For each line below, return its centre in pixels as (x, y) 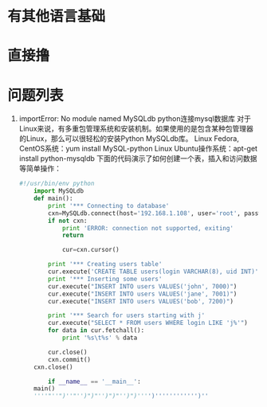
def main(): (53, 199)
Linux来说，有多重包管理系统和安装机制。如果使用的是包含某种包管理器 (136, 129)
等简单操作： (40, 169)
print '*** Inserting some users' (105, 279)
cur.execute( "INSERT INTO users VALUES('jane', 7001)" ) (143, 294)
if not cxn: (68, 221)
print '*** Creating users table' (105, 264)
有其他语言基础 (57, 16)
